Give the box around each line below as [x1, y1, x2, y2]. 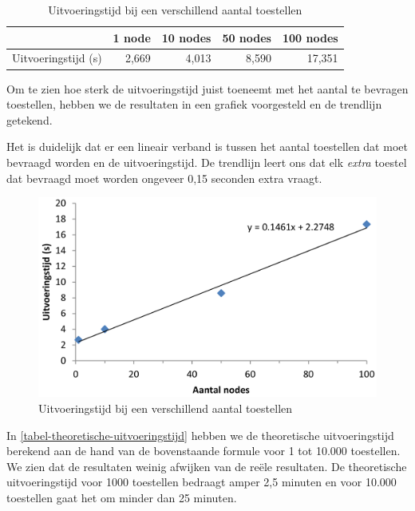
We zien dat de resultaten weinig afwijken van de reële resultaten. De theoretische [6, 458, 407, 474]
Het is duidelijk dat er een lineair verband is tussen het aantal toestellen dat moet [6, 138, 408, 155]
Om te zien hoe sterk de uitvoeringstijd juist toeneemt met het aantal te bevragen [6, 80, 409, 97]
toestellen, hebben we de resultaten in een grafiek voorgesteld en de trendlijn [6, 96, 382, 113]
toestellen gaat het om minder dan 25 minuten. [6, 489, 237, 505]
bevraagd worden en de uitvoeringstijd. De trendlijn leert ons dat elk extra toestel [6, 153, 407, 170]
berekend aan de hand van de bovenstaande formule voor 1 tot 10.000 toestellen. [6, 442, 401, 459]
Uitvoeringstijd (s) [12, 50, 102, 66]
